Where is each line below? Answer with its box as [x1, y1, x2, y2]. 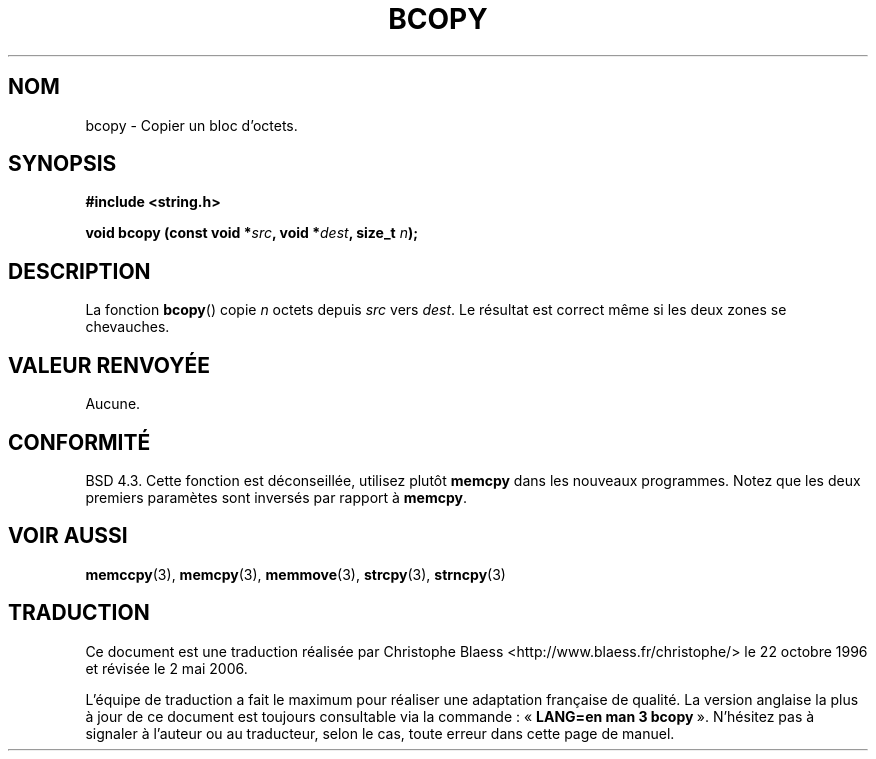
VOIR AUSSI [8, 523, 128, 549]
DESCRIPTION [8, 258, 151, 284]
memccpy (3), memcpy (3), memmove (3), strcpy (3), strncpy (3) [85, 565, 506, 583]
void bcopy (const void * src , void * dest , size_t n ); [85, 224, 419, 242]
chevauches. [85, 318, 170, 336]
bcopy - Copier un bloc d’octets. [85, 116, 298, 134]
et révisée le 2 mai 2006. [85, 659, 248, 677]
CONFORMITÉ [8, 429, 151, 455]
